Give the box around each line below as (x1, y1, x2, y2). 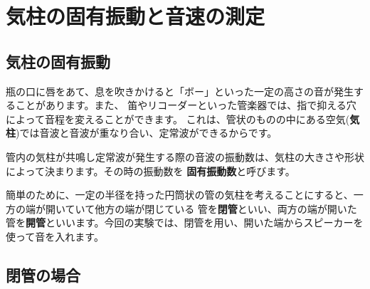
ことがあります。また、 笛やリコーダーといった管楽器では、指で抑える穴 (15, 98, 356, 112)
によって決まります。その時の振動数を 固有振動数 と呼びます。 (6, 163, 295, 178)
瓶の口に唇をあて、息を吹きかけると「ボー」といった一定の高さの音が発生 (6, 83, 354, 98)
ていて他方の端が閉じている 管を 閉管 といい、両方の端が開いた (65, 201, 357, 216)
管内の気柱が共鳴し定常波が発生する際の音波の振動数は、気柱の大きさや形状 (6, 149, 364, 164)
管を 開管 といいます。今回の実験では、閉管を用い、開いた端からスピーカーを (6, 215, 364, 230)
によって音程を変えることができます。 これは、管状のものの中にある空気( (6, 111, 350, 126)
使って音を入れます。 (6, 228, 104, 243)
